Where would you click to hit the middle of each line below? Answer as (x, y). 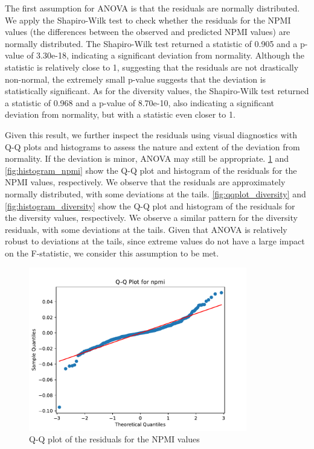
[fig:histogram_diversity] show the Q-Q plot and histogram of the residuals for (150, 205)
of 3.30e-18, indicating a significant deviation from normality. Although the (166, 55)
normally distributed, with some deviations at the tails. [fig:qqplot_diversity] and (155, 193)
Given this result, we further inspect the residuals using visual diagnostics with (151, 134)
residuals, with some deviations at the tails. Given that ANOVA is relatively (146, 229)
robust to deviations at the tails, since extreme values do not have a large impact (155, 241)
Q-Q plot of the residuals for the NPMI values (114, 439)
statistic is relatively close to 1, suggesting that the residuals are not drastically (152, 67)
